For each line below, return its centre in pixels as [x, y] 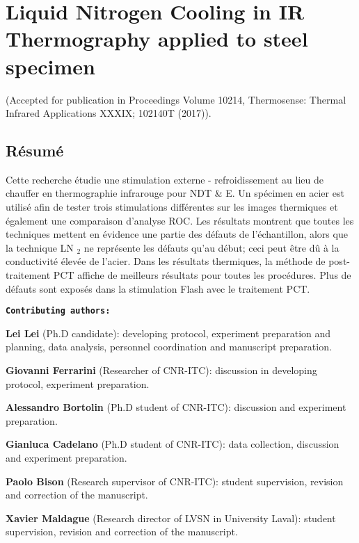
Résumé [35, 151]
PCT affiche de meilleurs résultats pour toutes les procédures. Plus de [202, 275]
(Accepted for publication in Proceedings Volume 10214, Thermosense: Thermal [176, 99]
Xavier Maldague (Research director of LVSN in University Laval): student [171, 518]
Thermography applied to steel [157, 39]
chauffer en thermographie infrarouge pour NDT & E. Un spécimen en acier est [175, 193]
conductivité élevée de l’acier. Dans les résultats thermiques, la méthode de [166, 261]
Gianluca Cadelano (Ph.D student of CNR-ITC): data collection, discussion [173, 444]
